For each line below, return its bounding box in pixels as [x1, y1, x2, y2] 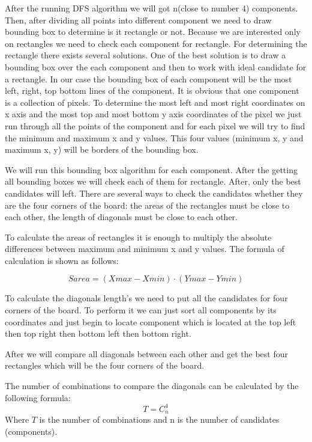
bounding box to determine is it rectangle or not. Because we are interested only [5, 25, 301, 38]
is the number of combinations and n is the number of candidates [39, 413, 280, 426]
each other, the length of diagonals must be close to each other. [5, 210, 238, 223]
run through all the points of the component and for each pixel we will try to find [5, 119, 305, 132]
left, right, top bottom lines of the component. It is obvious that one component [5, 84, 299, 97]
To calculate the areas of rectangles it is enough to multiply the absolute [5, 230, 272, 243]
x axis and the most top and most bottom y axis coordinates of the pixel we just [5, 108, 302, 120]
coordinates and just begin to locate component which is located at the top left [5, 315, 296, 328]
